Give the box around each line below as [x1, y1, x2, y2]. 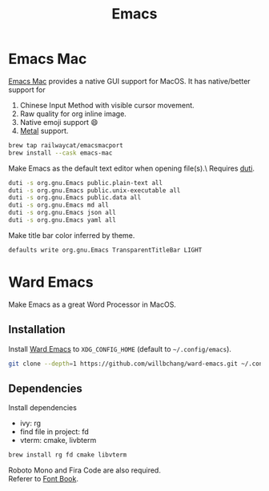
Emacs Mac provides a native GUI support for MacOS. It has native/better [8, 76, 251, 86]
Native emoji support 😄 [19, 117, 98, 127]
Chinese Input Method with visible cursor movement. [19, 100, 195, 110]
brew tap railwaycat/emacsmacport [8, 141, 124, 149]
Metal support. [19, 126, 69, 135]
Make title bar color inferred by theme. [8, 230, 135, 240]
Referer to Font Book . [8, 474, 78, 484]
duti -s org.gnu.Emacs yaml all [8, 216, 116, 224]
